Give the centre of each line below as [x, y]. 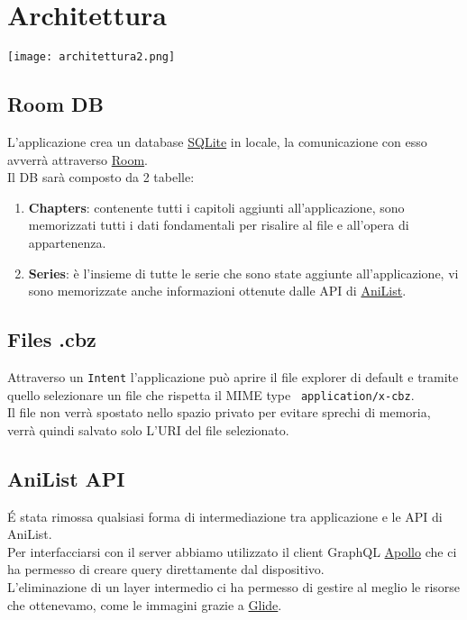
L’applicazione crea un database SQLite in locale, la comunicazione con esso [217, 141]
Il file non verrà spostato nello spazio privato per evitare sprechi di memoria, [219, 412]
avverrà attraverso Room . [78, 159]
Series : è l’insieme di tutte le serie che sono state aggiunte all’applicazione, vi [243, 273]
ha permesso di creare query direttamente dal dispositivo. [166, 569]
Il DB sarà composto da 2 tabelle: [101, 177]
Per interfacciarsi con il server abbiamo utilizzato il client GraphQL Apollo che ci [232, 551]
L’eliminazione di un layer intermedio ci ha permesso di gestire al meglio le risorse [234, 587]
